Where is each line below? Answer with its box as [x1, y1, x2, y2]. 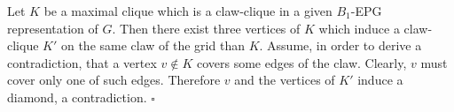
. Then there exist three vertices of [112, 19, 301, 37]
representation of [7, 19, 98, 37]
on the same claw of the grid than [60, 36, 245, 55]
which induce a [318, 19, 400, 37]
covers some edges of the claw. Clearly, [196, 53, 407, 71]
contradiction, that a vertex [7, 53, 157, 71]
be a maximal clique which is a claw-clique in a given [43, 2, 333, 19]
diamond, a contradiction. [7, 87, 147, 106]
